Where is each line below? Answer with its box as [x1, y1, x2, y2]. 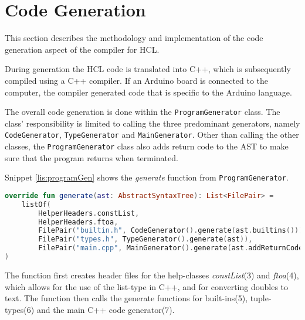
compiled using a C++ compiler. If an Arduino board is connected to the [5, 74, 269, 86]
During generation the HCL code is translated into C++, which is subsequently [5, 63, 291, 75]
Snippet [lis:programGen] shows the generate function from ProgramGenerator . [5, 171, 289, 183]
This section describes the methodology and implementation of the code [5, 32, 263, 44]
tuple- [250, 292, 272, 304]
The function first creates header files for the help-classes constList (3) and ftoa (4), [5, 268, 299, 281]
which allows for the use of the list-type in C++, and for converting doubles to [5, 280, 289, 292]
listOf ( [21, 200, 51, 209]
